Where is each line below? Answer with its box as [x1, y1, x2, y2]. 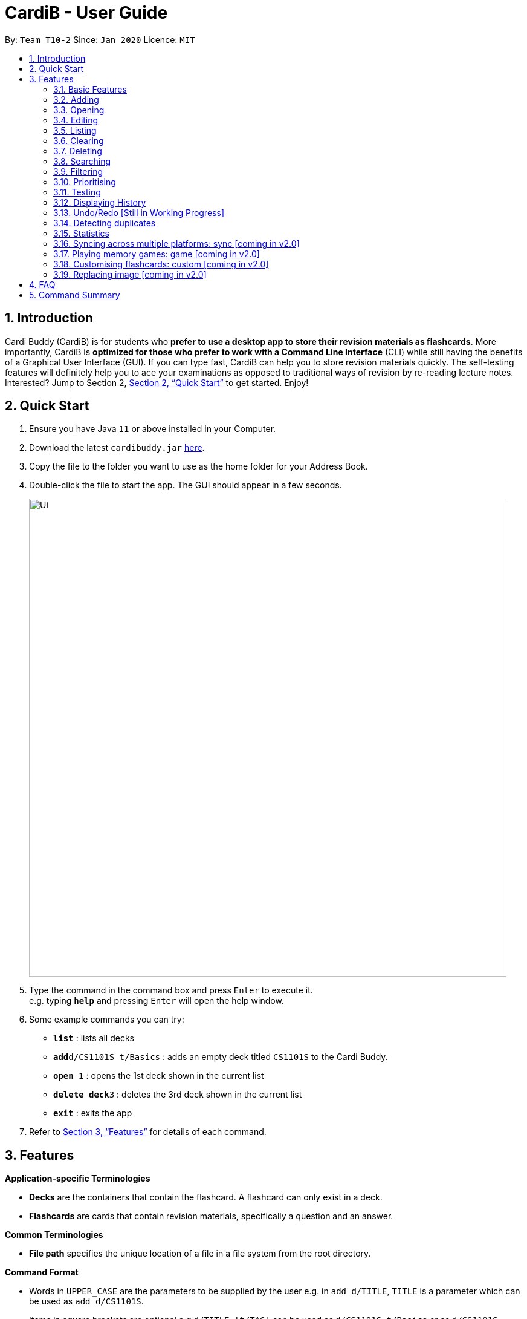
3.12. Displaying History [53, 197, 146, 208]
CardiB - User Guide [5, 2, 168, 23]
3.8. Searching [53, 155, 111, 166]
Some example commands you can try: [29, 1014, 184, 1025]
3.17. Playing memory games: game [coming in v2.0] [53, 248, 260, 259]
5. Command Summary [29, 289, 120, 300]
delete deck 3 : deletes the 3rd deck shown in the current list [53, 1089, 302, 1100]
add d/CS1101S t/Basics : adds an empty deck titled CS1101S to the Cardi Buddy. [53, 1052, 388, 1062]
